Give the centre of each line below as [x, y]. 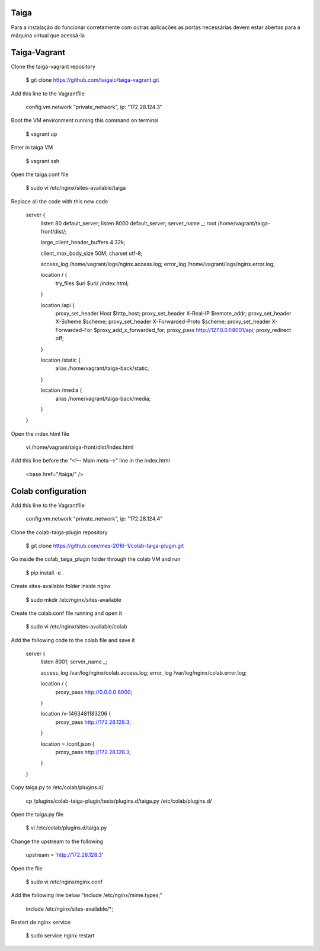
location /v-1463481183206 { [76, 714]
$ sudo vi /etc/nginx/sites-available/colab [76, 627]
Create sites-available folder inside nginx [61, 586]
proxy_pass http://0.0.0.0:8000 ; [94, 692]
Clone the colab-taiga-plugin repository [59, 532]
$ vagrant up [41, 134]
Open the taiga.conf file [40, 174]
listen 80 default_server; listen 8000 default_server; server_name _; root [129, 223]
